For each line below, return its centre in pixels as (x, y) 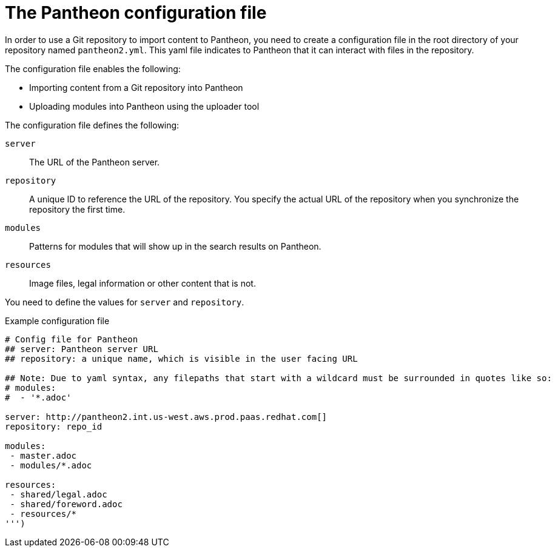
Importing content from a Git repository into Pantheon (136, 87)
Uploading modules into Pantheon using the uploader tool (144, 106)
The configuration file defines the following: (92, 125)
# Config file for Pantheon (72, 339)
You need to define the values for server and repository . (125, 302)
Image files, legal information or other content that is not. (143, 283)
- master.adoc (43, 455)
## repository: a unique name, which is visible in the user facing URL (181, 358)
